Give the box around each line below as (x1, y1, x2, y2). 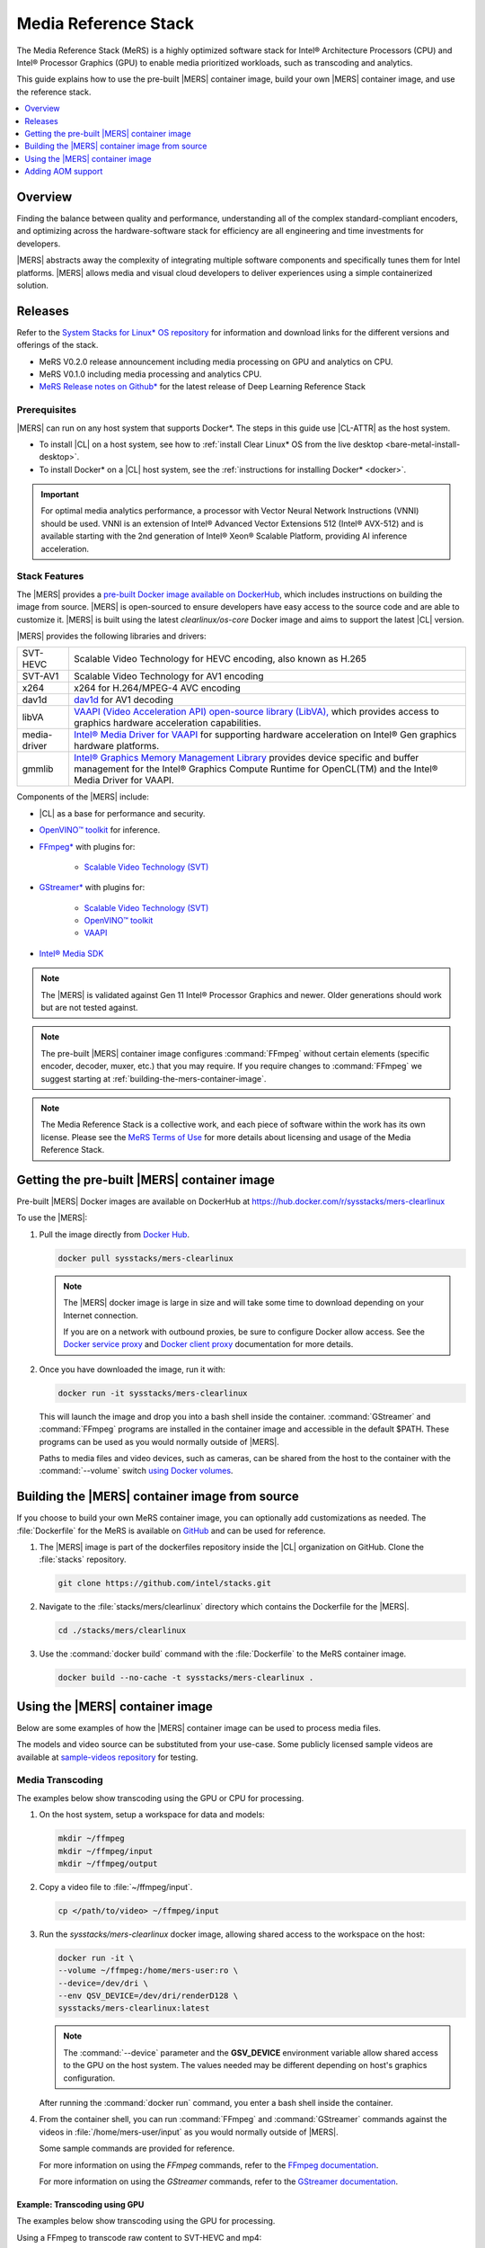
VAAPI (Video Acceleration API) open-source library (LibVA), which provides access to (73, 706, 440, 718)
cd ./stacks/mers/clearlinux (57, 1626, 187, 1636)
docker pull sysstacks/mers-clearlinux (57, 1253, 234, 1263)
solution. (16, 280, 49, 290)
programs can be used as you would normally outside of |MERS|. (39, 1436, 280, 1447)
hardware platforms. (73, 740, 160, 753)
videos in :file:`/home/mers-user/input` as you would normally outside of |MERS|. (39, 2127, 339, 2137)
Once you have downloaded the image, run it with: (39, 1363, 225, 1375)
